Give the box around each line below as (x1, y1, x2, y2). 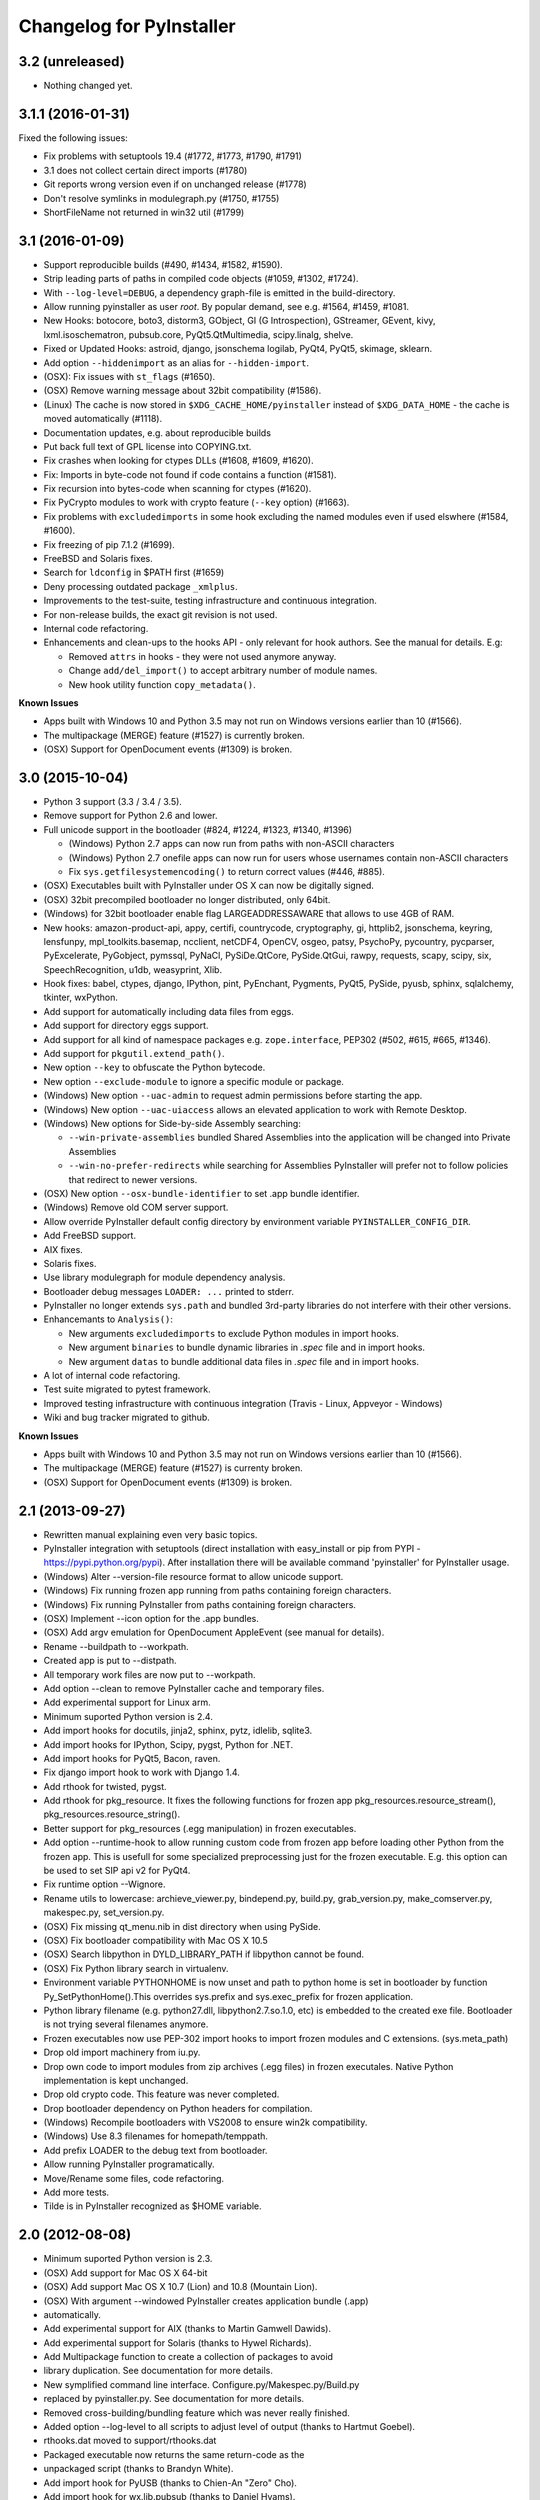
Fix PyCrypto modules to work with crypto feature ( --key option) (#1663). (43, 496, 350, 509)
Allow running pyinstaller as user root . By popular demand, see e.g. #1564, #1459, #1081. (43, 301, 410, 312)
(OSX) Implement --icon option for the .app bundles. (43, 1613, 260, 1625)
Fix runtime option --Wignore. (43, 1878, 166, 1890)
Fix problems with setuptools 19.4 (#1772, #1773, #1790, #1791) (43, 150, 302, 162)
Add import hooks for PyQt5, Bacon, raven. (43, 1752, 221, 1764)
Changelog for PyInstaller (18, 15, 236, 37)
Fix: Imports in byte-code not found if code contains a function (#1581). (43, 468, 337, 480)
